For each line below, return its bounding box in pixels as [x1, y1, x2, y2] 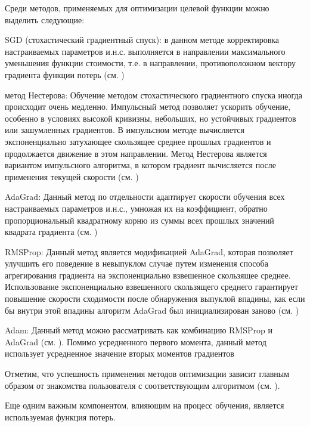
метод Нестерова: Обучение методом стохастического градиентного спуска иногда [5, 88, 302, 101]
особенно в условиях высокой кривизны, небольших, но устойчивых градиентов [5, 112, 296, 124]
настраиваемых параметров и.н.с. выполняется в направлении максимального [5, 45, 286, 57]
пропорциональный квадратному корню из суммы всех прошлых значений [5, 213, 274, 226]
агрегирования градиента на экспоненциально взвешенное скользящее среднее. [5, 268, 291, 281]
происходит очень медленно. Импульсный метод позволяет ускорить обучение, [5, 100, 291, 113]
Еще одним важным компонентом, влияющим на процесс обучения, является [5, 399, 284, 411]
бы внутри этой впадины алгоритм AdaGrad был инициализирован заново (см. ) [5, 304, 299, 316]
